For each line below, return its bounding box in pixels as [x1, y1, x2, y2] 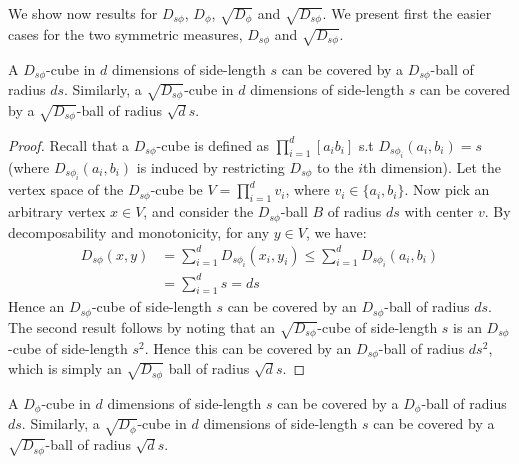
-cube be [150, 179, 203, 200]
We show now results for [8, 3, 158, 23]
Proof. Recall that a [8, 134, 130, 155]
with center [404, 201, 474, 222]
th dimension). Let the [363, 156, 502, 177]
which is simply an [8, 358, 122, 379]
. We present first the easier [322, 3, 492, 23]
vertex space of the [8, 179, 124, 200]
